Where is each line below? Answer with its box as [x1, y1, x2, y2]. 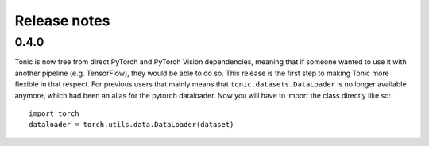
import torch [29, 109, 79, 118]
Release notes [14, 12, 110, 29]
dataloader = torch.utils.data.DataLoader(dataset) [29, 120, 234, 129]
